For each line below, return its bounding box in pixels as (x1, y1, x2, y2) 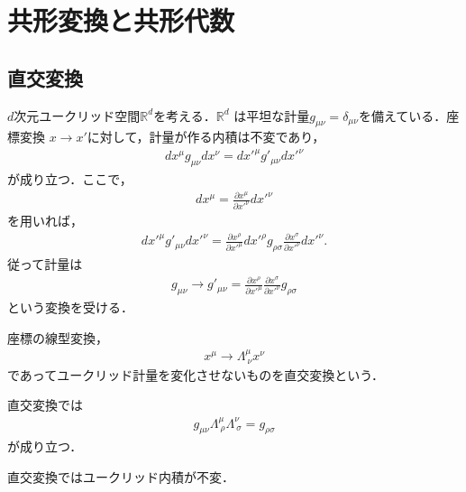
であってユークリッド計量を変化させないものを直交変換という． (7, 365, 385, 384)
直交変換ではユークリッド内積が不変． (7, 468, 234, 487)
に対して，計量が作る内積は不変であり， (87, 127, 325, 146)
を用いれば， (7, 211, 83, 230)
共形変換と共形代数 (7, 2, 235, 39)
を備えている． (358, 106, 447, 125)
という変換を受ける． (7, 298, 133, 317)
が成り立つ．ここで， (7, 170, 132, 189)
